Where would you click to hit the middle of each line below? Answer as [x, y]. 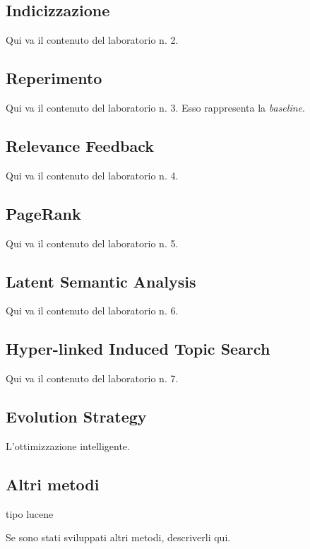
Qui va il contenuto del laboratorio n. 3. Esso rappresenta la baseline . [155, 107]
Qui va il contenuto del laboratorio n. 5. [92, 243]
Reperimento [54, 78]
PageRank [43, 213]
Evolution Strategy [76, 417]
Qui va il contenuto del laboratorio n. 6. [92, 311]
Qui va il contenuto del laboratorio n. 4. [92, 175]
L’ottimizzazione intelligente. [68, 445]
